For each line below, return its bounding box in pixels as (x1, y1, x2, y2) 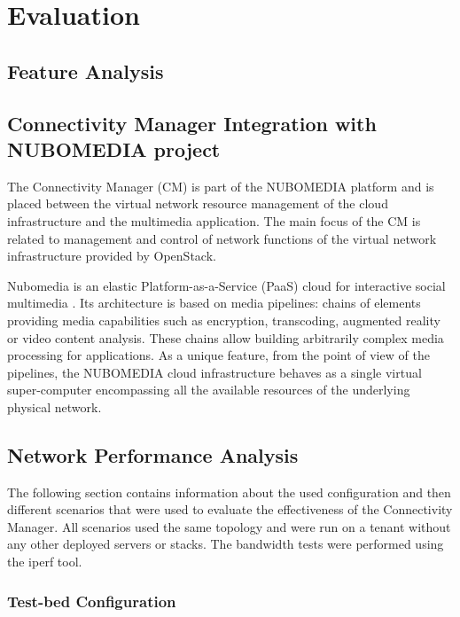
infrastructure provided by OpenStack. (7, 246, 216, 265)
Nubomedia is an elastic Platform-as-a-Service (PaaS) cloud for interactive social (7, 276, 446, 294)
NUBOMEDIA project (7, 135, 221, 162)
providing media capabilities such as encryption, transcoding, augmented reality (7, 310, 441, 329)
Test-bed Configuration (7, 590, 176, 612)
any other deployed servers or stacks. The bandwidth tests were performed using (7, 535, 444, 553)
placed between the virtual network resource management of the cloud (7, 194, 388, 213)
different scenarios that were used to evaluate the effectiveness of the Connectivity (7, 500, 453, 519)
